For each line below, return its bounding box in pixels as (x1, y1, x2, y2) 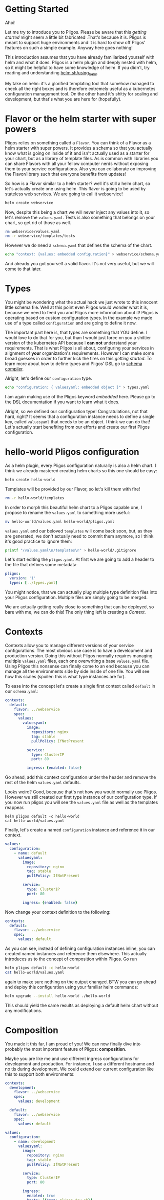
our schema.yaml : (5, 688, 39, 694)
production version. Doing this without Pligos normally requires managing (5, 652, 153, 659)
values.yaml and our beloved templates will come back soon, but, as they (5, 528, 153, 534)
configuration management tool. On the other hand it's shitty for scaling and (5, 91, 158, 96)
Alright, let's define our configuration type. (5, 375, 92, 381)
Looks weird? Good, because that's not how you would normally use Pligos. (5, 789, 158, 795)
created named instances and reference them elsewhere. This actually (5, 951, 147, 957)
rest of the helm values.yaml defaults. (5, 780, 81, 785)
